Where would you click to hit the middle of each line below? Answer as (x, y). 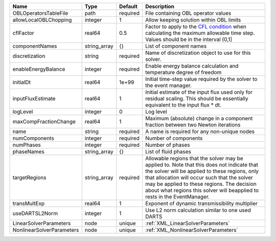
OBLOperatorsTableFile (40, 13)
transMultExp (29, 203)
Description (160, 6)
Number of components (174, 138)
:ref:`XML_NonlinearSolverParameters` (192, 230)
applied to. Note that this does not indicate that (201, 165)
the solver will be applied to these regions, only (202, 171)
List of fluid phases (168, 152)
